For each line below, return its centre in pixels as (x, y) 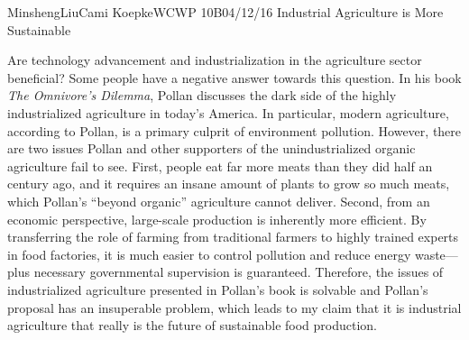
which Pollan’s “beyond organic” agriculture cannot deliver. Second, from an (219, 201)
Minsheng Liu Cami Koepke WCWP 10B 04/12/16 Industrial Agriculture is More (225, 12)
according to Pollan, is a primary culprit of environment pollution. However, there (234, 130)
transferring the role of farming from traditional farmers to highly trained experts (233, 237)
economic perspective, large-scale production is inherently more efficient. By (217, 219)
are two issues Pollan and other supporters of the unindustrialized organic (212, 148)
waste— (436, 254)
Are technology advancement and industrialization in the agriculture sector (215, 60)
